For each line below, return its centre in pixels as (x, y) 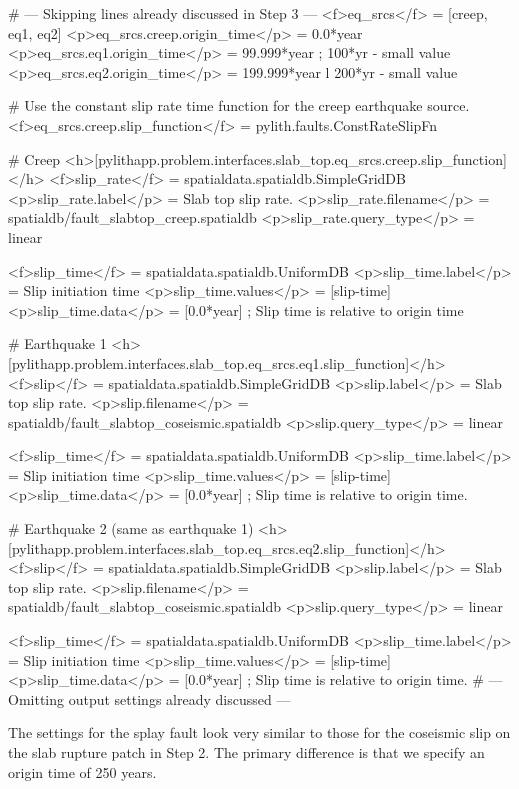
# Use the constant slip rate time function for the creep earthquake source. (239, 105)
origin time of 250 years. (82, 771)
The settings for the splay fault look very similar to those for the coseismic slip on (259, 732)
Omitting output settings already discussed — (149, 698)
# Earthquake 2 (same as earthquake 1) (131, 528)
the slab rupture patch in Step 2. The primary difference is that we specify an (246, 752)
